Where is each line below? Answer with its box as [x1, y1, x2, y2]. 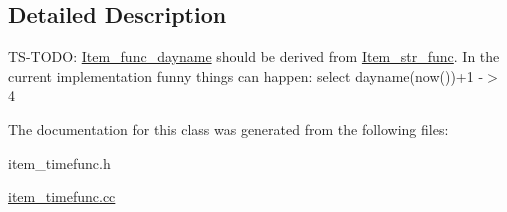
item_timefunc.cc [8, 186, 116, 207]
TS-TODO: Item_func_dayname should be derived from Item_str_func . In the [8, 46, 500, 67]
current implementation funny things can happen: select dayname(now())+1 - [8, 65, 484, 86]
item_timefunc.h [8, 152, 111, 173]
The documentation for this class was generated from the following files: [8, 118, 449, 139]
